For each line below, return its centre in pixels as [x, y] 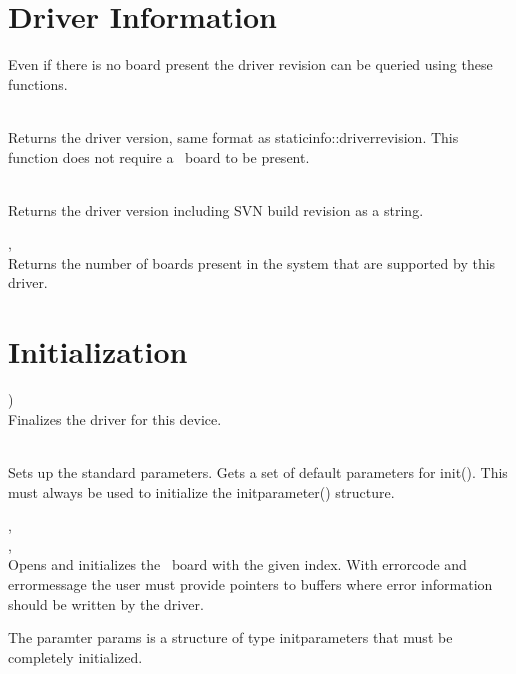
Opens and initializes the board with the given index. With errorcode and [237, 564]
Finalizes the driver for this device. [115, 418]
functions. [38, 83]
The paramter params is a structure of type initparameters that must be [230, 637]
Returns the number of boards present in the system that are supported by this [252, 262]
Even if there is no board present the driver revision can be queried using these [250, 64]
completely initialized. [75, 656]
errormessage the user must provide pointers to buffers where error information [250, 583]
